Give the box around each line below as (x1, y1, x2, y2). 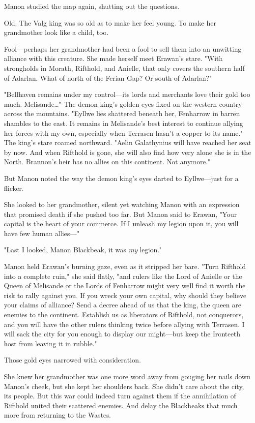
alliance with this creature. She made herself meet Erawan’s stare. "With (4, 53, 223, 63)
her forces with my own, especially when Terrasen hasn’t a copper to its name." (4, 127, 243, 138)
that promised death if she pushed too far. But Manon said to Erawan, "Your (4, 209, 237, 219)
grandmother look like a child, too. (4, 27, 109, 37)
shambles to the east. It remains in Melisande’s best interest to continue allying (4, 118, 243, 128)
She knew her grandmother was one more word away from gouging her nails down (4, 371, 251, 381)
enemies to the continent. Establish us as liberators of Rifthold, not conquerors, (4, 309, 244, 320)
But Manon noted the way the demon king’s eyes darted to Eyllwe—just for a (4, 173, 239, 183)
